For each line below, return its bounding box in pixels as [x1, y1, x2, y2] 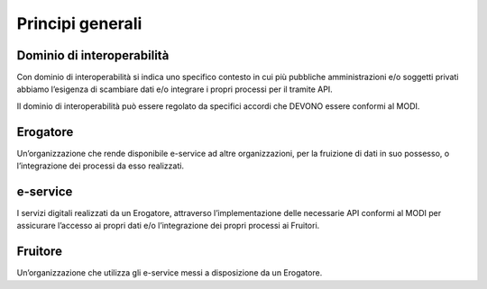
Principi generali [16, 14, 142, 33]
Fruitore [16, 244, 63, 259]
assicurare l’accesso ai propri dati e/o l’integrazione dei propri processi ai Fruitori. [16, 221, 320, 231]
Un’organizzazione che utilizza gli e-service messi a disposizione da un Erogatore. [16, 267, 323, 278]
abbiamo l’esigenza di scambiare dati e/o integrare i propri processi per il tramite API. [16, 84, 333, 95]
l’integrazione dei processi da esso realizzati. [16, 160, 185, 171]
